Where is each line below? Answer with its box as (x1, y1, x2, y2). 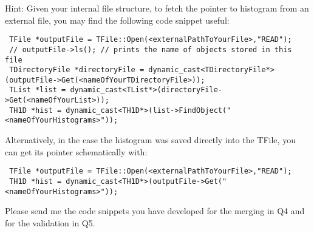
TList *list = (9, 86, 66, 95)
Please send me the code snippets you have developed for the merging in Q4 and (5, 204, 305, 217)
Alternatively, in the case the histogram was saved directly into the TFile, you (5, 133, 296, 146)
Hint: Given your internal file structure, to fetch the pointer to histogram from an (5, 2, 309, 14)
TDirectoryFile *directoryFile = (9, 66, 145, 75)
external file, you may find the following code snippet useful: (5, 13, 230, 26)
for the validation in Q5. (5, 216, 95, 229)
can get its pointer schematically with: (5, 145, 148, 158)
